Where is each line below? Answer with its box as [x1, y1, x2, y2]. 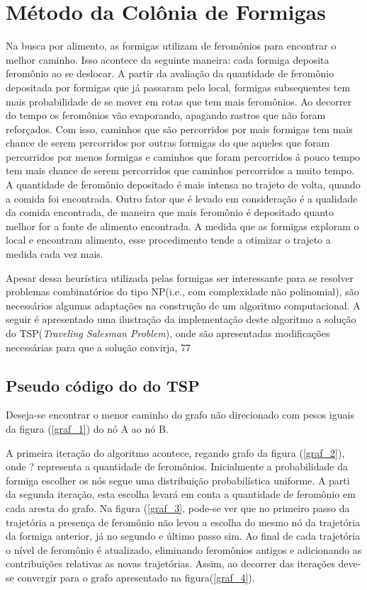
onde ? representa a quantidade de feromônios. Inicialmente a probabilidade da [6, 459, 348, 474]
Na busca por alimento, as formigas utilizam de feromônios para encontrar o [6, 38, 337, 53]
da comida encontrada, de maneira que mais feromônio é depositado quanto [6, 205, 334, 220]
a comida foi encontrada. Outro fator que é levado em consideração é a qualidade [6, 191, 358, 205]
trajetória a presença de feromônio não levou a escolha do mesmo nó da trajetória [6, 514, 361, 529]
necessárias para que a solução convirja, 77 [6, 339, 191, 354]
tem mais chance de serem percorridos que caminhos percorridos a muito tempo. [6, 163, 355, 178]
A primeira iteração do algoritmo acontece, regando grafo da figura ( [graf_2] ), [6, 445, 345, 460]
